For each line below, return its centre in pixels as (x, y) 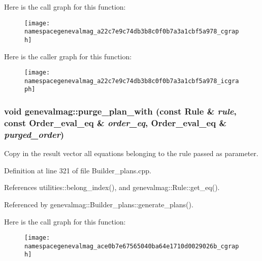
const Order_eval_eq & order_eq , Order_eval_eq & (116, 122)
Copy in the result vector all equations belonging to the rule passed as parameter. (131, 153)
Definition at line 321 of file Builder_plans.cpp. (78, 170)
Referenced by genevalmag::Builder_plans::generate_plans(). (99, 204)
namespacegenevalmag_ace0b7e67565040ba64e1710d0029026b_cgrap (132, 246)
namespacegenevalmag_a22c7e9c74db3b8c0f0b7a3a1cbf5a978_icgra (132, 81)
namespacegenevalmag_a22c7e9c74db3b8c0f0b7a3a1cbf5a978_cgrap (132, 32)
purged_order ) (34, 134)
